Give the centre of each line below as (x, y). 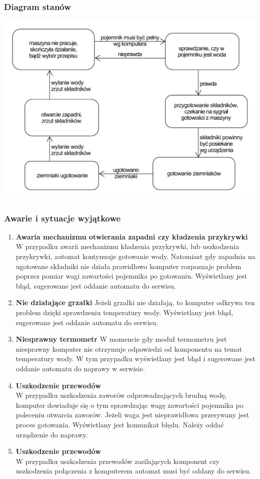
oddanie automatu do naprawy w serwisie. (80, 369)
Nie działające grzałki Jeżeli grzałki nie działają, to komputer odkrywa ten (135, 302)
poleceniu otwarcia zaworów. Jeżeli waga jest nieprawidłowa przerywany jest (132, 415)
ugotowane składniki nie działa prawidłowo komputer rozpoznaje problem (128, 266)
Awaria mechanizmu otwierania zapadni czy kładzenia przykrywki (132, 236)
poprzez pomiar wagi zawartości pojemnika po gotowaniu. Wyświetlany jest (131, 276)
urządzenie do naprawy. (52, 434)
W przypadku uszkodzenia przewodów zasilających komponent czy (117, 461)
